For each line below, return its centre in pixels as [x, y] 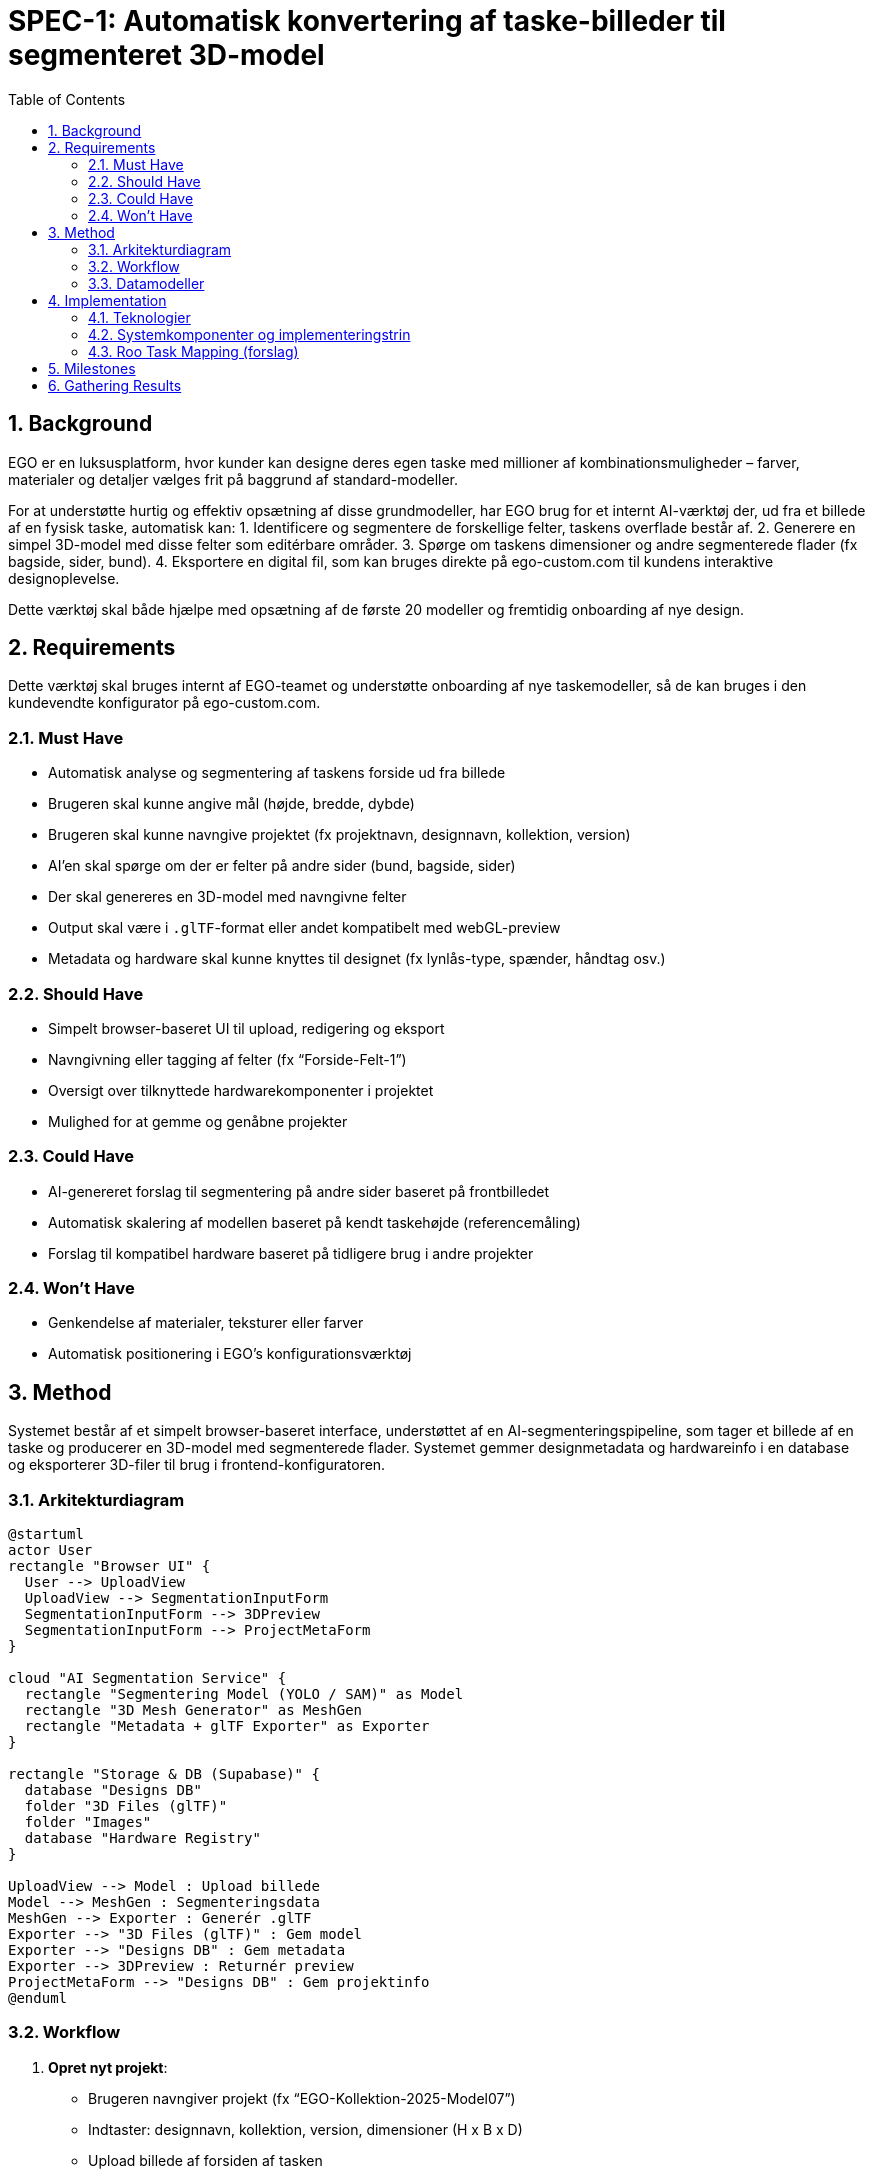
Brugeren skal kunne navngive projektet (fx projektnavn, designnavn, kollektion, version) [339, 835]
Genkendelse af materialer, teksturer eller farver [206, 1323]
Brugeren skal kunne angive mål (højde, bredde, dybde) [231, 804]
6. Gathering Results [115, 385]
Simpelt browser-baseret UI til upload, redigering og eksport [246, 1028]
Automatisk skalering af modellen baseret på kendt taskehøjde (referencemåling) [314, 1222]
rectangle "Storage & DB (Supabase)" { [164, 1774]
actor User [50, 1550]
